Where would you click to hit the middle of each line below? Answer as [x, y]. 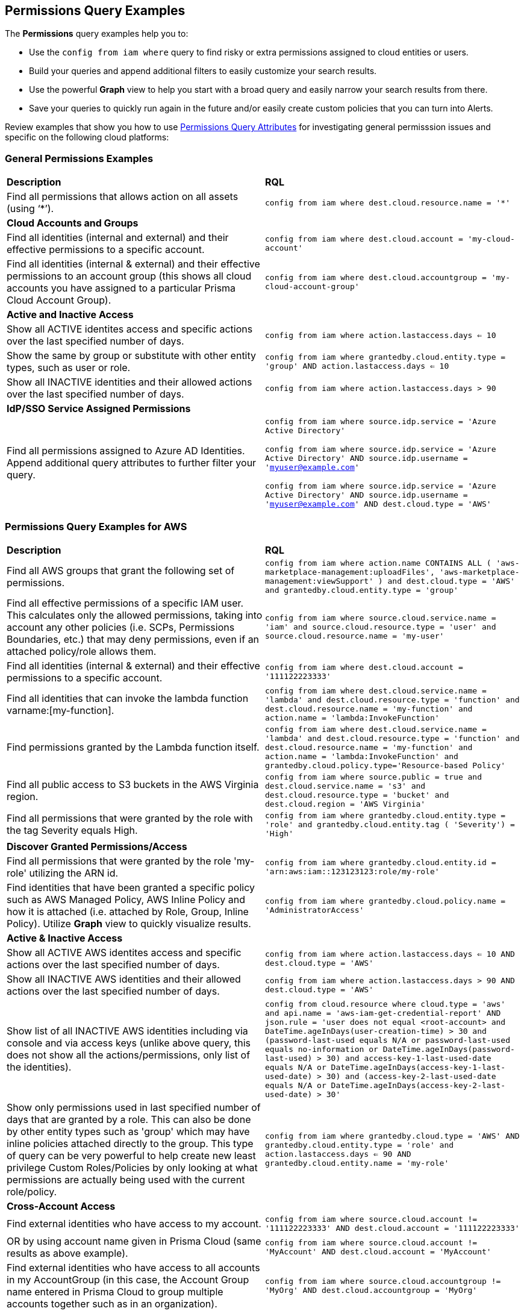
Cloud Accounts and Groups [73, 223]
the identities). [39, 1067]
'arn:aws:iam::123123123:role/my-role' [352, 871]
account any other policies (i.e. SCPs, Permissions [121, 627]
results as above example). [67, 1253]
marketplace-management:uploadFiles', [350, 572]
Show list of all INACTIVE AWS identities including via [127, 1031]
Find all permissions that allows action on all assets [123, 197]
